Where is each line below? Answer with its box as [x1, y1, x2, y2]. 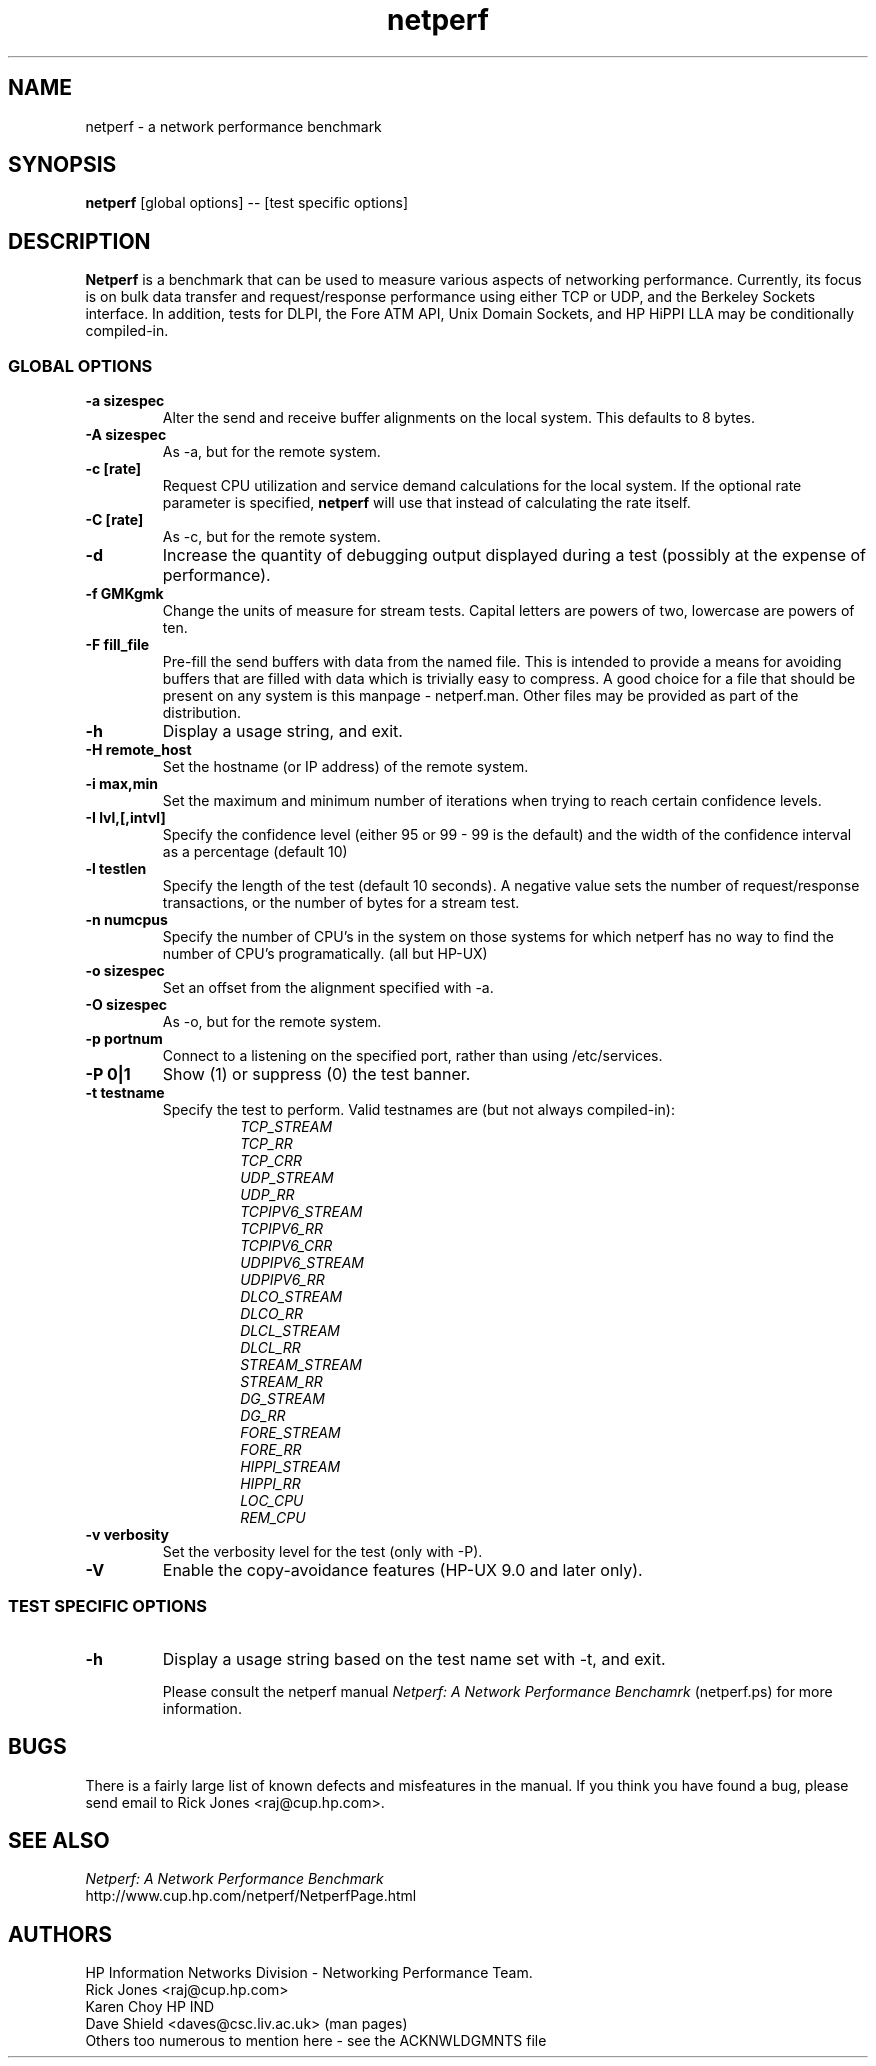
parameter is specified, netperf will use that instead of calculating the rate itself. [162, 494, 691, 512]
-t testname [85, 1084, 165, 1102]
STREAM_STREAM [240, 1356, 362, 1374]
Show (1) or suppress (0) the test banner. [162, 1064, 471, 1085]
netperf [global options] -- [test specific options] [85, 194, 409, 212]
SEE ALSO [8, 1828, 110, 1854]
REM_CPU [240, 1509, 306, 1527]
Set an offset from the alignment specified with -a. [162, 979, 494, 997]
